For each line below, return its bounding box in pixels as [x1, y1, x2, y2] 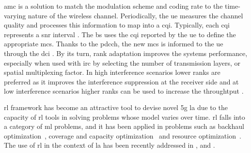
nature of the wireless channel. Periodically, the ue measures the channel [28, 10, 243, 20]
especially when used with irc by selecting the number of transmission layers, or [4, 57, 241, 68]
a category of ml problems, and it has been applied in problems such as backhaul [4, 121, 244, 131]
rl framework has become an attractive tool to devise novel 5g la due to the [4, 102, 228, 112]
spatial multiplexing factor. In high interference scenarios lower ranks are [4, 67, 220, 77]
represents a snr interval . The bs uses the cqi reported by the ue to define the [4, 29, 236, 39]
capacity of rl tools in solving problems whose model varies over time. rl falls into [4, 111, 245, 122]
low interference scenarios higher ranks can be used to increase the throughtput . [4, 86, 244, 96]
